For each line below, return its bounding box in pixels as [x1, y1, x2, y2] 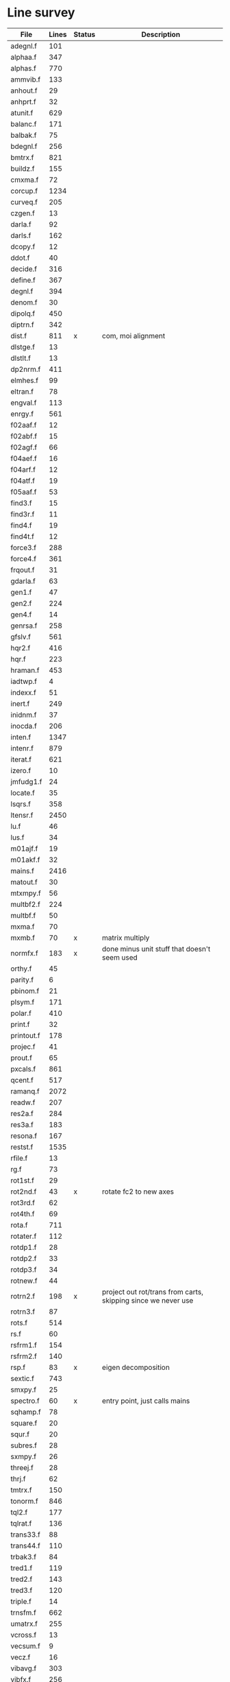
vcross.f [10, 1630, 37, 1639]
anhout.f [10, 86, 38, 95]
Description [141, 29, 181, 39]
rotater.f [10, 1231, 37, 1241]
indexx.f [10, 687, 36, 697]
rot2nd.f [10, 1187, 37, 1196]
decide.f [10, 264, 38, 274]
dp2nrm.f [10, 364, 41, 374]
